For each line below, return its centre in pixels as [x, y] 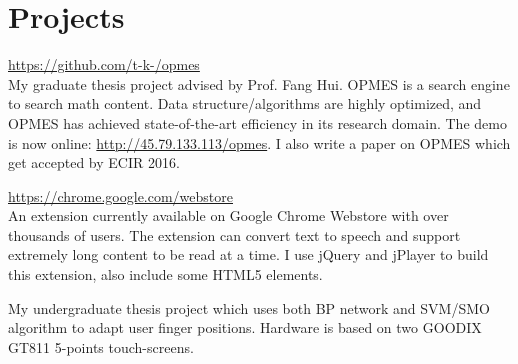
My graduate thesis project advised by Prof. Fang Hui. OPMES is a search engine [259, 83]
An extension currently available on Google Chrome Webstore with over [228, 215]
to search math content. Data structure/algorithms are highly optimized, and [245, 103]
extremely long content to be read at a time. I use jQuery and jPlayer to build [248, 254]
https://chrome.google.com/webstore [120, 195]
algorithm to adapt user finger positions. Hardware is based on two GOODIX [245, 327]
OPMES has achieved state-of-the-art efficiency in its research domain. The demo [257, 122]
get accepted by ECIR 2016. [94, 162]
